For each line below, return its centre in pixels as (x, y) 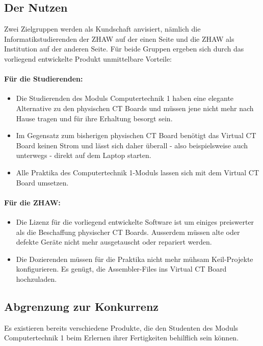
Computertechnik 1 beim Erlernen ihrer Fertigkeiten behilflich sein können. (122, 338)
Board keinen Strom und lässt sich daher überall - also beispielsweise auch (132, 145)
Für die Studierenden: (44, 79)
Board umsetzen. (42, 182)
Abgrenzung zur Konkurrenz (82, 306)
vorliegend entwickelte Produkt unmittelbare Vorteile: (88, 58)
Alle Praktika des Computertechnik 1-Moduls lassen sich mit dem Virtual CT (138, 172)
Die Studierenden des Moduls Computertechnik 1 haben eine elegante (125, 98)
